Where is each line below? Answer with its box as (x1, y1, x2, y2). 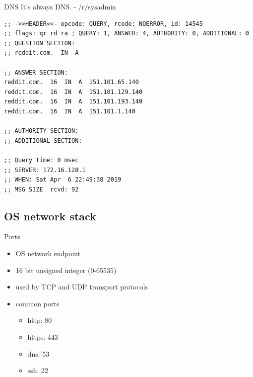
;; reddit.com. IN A (4, 49, 79, 57)
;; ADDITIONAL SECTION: (4, 137, 82, 144)
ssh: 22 (27, 365, 48, 376)
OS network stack (4, 208, 96, 223)
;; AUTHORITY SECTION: (4, 127, 79, 135)
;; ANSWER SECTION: (4, 69, 68, 76)
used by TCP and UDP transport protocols (15, 282, 148, 292)
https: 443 (27, 332, 58, 342)
